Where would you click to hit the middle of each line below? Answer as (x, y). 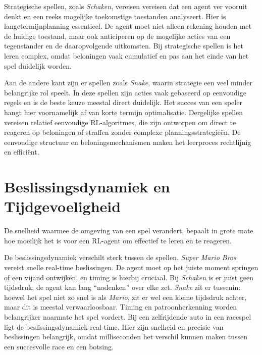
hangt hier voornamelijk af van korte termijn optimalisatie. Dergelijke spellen (124, 112)
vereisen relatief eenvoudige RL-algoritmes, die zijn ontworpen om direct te (120, 122)
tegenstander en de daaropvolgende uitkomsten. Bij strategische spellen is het (124, 46)
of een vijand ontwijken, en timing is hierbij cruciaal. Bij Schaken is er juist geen (129, 277)
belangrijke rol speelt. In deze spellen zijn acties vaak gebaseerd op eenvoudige (125, 92)
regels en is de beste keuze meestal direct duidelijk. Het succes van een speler (123, 102)
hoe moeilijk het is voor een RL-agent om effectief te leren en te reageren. (118, 240)
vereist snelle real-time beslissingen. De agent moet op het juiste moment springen (131, 267)
